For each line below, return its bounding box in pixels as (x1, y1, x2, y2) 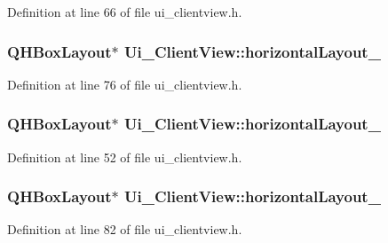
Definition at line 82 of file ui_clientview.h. (7, 220, 242, 239)
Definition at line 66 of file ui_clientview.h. (7, 3, 242, 20)
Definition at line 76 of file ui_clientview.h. (7, 74, 242, 93)
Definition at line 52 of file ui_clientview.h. (7, 147, 242, 166)
